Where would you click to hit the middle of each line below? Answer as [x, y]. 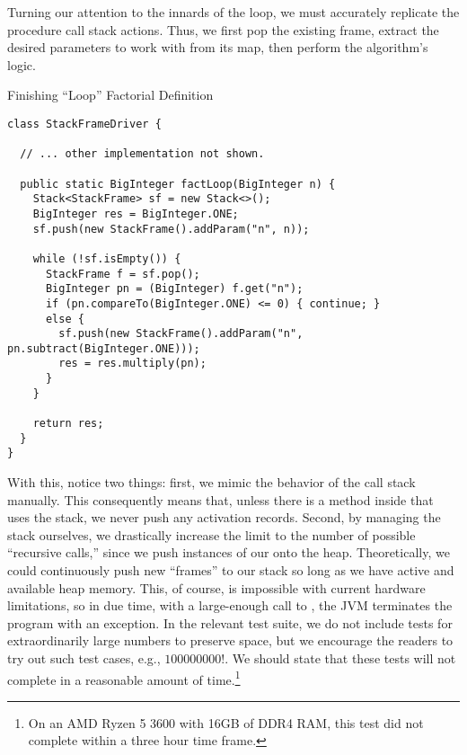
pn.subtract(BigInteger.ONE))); [104, 348]
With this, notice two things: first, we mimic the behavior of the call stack [211, 482]
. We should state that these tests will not [340, 658]
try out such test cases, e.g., [84, 658]
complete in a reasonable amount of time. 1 [124, 678]
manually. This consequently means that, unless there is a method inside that [220, 499]
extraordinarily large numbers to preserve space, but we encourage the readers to [230, 640]
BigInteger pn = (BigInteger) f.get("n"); [174, 289]
